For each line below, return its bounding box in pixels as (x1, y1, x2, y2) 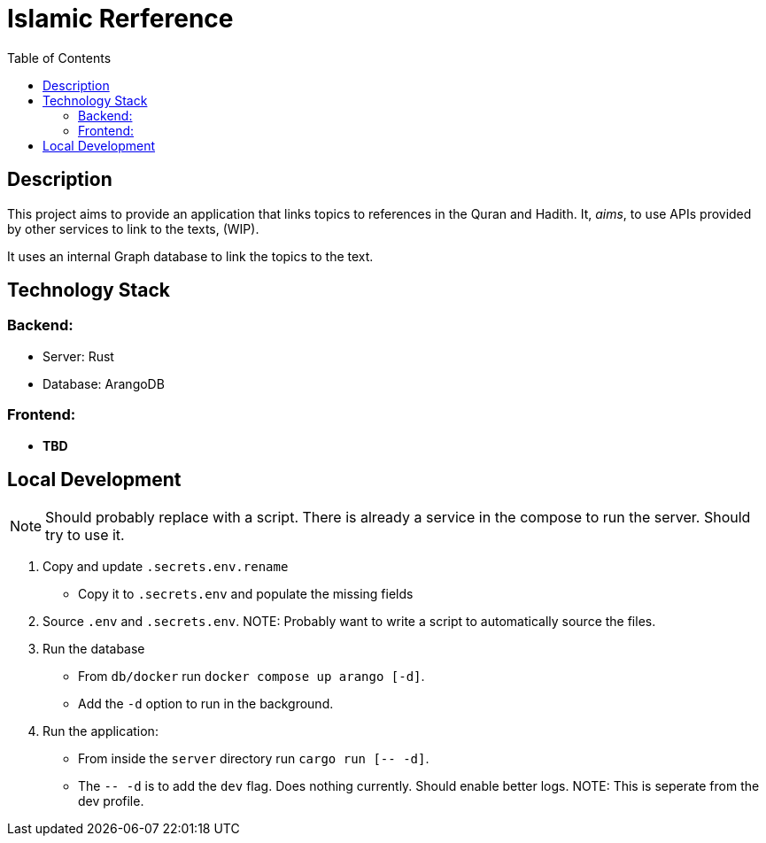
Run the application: (43, 723, 159, 739)
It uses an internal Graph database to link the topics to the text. (7, 248, 374, 264)
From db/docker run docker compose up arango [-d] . (78, 669, 425, 684)
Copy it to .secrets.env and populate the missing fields (78, 586, 414, 602)
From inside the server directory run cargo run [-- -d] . (78, 751, 429, 767)
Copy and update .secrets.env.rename (43, 559, 289, 575)
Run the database (43, 641, 145, 657)
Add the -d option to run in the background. (78, 696, 334, 712)
